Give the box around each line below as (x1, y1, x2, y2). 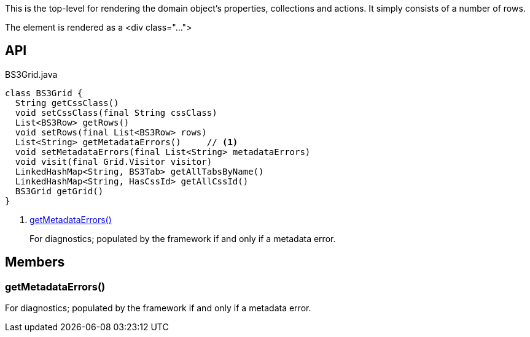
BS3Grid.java (5, 69, 58, 80)
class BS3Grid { (5, 88, 83, 98)
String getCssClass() (15, 97, 119, 108)
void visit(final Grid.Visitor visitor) (15, 156, 212, 167)
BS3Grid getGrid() (15, 186, 104, 196)
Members (5, 254, 65, 270)
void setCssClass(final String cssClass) (15, 107, 217, 118)
